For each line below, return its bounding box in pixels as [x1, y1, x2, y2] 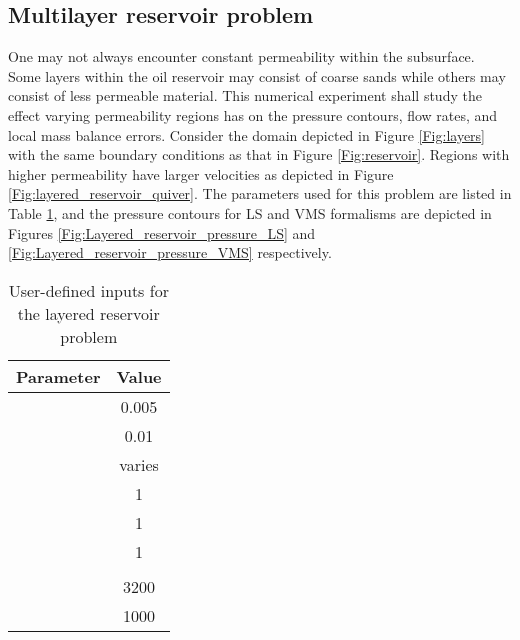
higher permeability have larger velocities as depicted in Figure [8, 163, 394, 184]
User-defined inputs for [8, 278, 169, 302]
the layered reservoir [17, 301, 160, 325]
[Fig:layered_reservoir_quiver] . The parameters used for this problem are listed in [8, 183, 512, 204]
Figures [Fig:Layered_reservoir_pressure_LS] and [8, 222, 316, 243]
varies [119, 452, 159, 476]
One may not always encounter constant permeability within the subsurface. [8, 46, 475, 67]
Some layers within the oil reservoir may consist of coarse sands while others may [8, 65, 506, 86]
